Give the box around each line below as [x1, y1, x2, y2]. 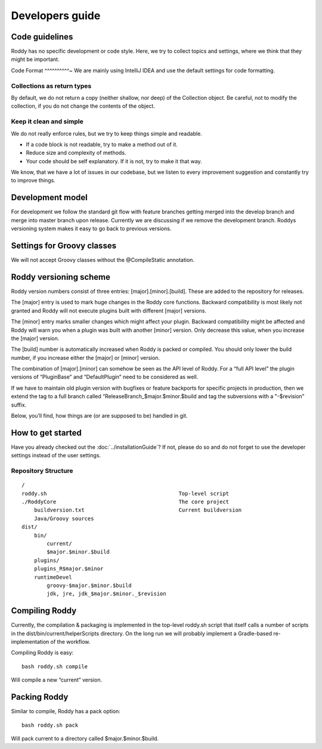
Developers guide [11, 9, 101, 22]
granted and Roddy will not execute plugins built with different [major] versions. [11, 307, 207, 314]
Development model [11, 192, 88, 203]
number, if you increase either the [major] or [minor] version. [11, 354, 160, 361]
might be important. [11, 56, 60, 63]
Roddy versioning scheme [11, 272, 110, 282]
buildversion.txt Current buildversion [33, 507, 242, 513]
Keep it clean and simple [11, 117, 83, 126]
